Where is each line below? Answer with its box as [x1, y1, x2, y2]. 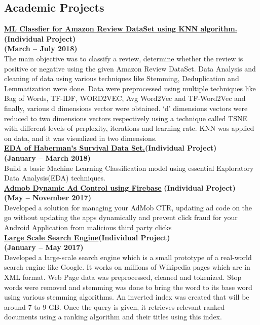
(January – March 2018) [4, 152, 91, 163]
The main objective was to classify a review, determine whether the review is [4, 53, 243, 63]
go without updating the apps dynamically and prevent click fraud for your [4, 212, 238, 223]
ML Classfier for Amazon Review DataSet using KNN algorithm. [4, 23, 238, 34]
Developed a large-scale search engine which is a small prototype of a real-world [4, 251, 252, 262]
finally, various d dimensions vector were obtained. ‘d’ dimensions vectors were [4, 102, 248, 113]
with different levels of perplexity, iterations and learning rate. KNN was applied [4, 123, 254, 133]
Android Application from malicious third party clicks [4, 222, 172, 233]
